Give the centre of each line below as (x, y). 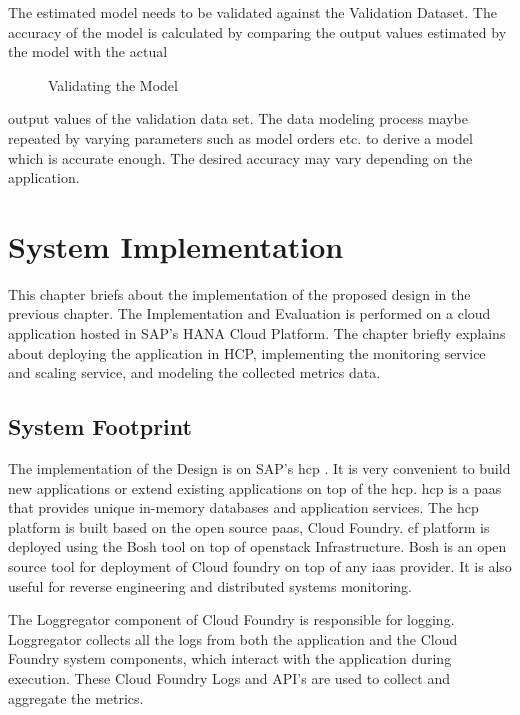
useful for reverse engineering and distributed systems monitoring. (210, 585)
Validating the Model (113, 84)
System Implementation (176, 245)
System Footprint (100, 426)
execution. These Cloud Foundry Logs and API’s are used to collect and (229, 677)
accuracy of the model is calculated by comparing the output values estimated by (257, 31)
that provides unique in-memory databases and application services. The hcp (243, 507)
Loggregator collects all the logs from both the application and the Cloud (233, 638)
